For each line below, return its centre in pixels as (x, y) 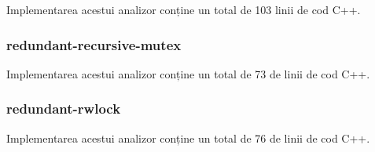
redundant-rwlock (64, 109)
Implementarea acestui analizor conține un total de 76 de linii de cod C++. (188, 138)
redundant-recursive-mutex (94, 44)
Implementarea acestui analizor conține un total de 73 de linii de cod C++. (188, 73)
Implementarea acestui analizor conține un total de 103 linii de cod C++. (184, 9)
